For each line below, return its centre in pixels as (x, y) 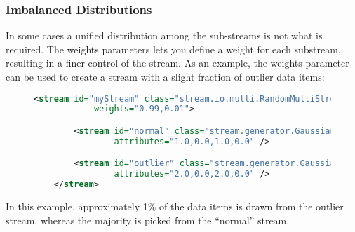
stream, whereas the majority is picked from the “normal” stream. (148, 220)
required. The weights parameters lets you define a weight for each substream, (173, 49)
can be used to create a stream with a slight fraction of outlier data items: (165, 76)
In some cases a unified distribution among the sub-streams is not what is (164, 35)
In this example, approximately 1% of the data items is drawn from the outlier (175, 206)
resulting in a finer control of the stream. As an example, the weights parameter (177, 63)
